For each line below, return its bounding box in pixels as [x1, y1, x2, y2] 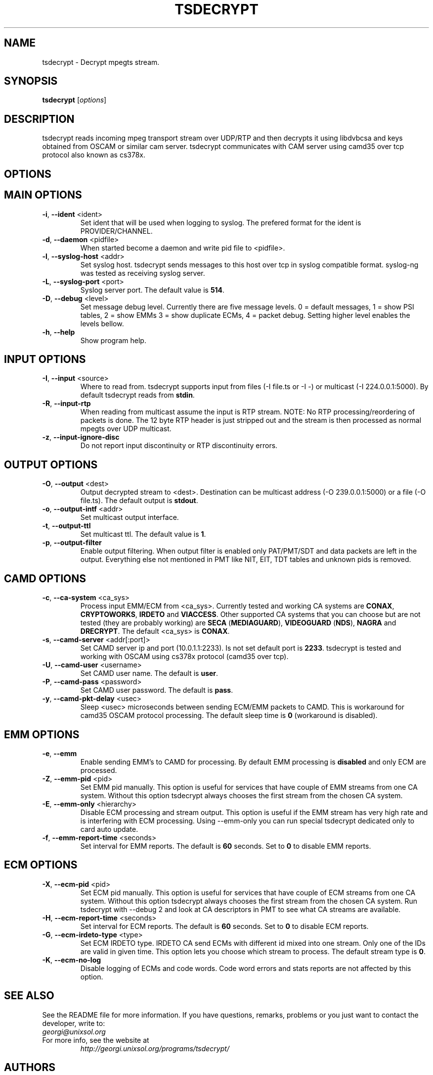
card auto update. [80, 824, 138, 833]
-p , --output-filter [42, 538, 102, 547]
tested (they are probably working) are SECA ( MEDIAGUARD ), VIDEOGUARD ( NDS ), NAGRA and [80, 618, 396, 627]
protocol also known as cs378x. [42, 151, 145, 159]
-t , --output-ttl [42, 521, 91, 530]
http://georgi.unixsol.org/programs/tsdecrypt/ [80, 1044, 229, 1053]
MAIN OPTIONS [4, 189, 82, 202]
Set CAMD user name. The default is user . [80, 669, 218, 678]
